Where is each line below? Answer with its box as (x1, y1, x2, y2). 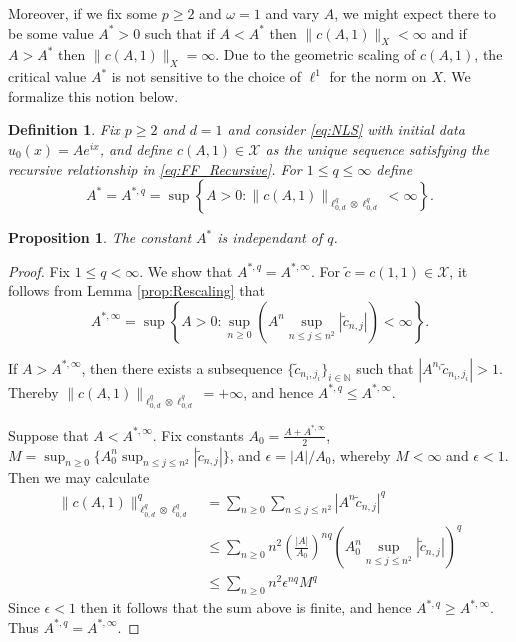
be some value (8, 22, 94, 43)
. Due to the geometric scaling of (215, 44, 416, 65)
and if (431, 22, 467, 43)
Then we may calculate (8, 467, 150, 488)
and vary (265, 3, 320, 23)
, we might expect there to (334, 3, 497, 23)
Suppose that (8, 424, 89, 445)
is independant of (217, 227, 323, 248)
